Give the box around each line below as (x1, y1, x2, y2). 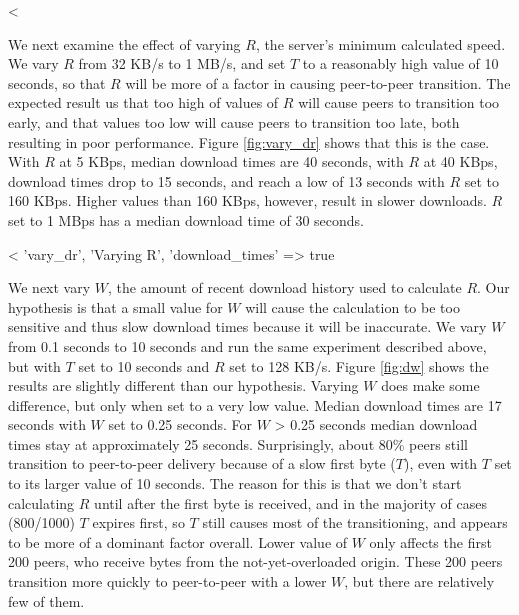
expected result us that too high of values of (8, 92, 279, 113)
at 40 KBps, (423, 151, 498, 172)
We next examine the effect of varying (8, 33, 241, 54)
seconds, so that (8, 72, 106, 93)
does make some (381, 375, 480, 396)
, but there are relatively (344, 571, 495, 592)
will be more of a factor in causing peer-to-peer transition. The (125, 72, 511, 93)
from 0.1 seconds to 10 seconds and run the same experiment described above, (8, 335, 487, 356)
